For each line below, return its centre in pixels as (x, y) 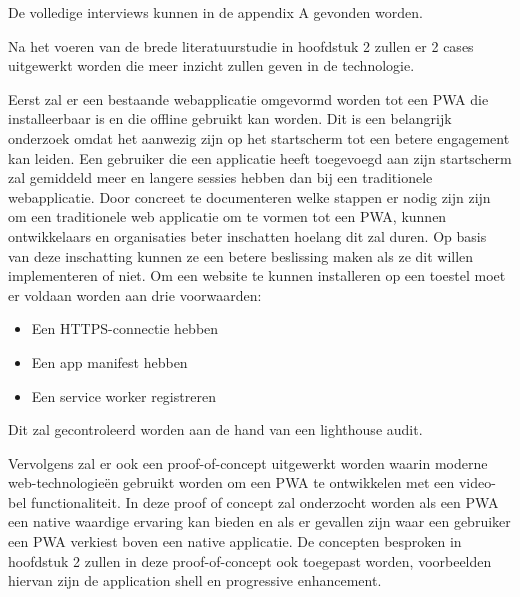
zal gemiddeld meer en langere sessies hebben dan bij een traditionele (220, 177)
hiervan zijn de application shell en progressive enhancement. (195, 580)
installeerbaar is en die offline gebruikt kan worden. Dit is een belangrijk (230, 118)
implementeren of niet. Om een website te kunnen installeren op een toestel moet (257, 275)
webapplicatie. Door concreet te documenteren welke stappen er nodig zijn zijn (249, 196)
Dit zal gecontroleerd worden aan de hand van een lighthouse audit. (215, 429)
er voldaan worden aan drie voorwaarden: (135, 294)
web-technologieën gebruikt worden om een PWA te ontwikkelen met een (231, 482)
